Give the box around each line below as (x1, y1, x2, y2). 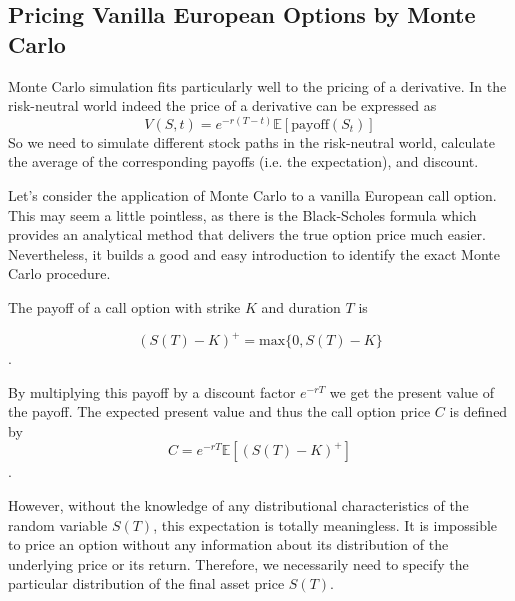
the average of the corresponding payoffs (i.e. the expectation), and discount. (8, 151, 479, 172)
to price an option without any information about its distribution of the (8, 534, 449, 555)
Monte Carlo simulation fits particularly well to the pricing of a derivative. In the (8, 75, 507, 96)
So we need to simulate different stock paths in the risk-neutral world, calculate (8, 131, 495, 152)
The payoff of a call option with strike (8, 296, 241, 317)
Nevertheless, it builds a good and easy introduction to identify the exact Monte (8, 243, 500, 264)
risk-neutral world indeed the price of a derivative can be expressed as (8, 95, 437, 116)
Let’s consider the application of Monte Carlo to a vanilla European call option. (8, 184, 497, 205)
